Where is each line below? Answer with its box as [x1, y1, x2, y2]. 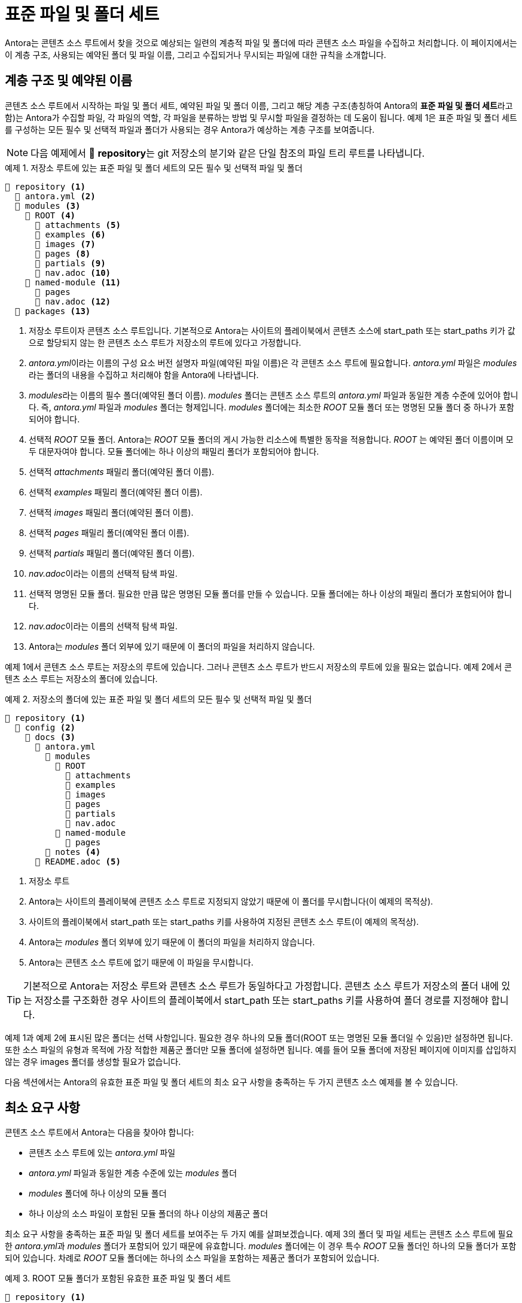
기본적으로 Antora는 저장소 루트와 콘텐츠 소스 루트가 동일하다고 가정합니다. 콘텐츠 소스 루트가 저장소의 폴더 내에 [23, 979, 499, 992]
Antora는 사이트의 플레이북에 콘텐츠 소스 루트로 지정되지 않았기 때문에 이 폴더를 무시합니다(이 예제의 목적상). [29, 896, 434, 906]
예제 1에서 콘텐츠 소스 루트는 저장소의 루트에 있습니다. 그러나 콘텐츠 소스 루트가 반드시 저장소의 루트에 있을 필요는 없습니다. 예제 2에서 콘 [5, 661, 512, 672]
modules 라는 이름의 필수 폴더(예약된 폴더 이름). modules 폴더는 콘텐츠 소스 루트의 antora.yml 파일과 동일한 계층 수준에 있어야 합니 [29, 389, 518, 400]
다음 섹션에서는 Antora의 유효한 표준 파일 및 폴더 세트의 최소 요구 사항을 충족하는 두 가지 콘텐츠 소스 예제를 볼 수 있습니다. [5, 1076, 458, 1087]
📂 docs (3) [25, 732, 76, 742]
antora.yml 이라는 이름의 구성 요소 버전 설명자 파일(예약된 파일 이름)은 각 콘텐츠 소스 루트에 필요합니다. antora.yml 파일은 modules [29, 357, 517, 368]
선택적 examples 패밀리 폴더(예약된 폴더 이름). [29, 486, 203, 497]
